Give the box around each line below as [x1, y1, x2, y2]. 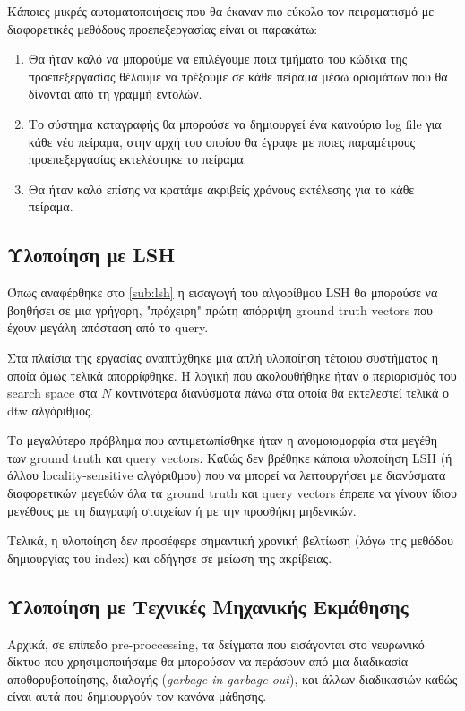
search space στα [7, 383, 98, 402]
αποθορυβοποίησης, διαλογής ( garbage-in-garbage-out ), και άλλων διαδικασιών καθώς [7, 669, 458, 688]
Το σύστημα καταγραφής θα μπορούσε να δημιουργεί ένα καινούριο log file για [28, 114, 442, 133]
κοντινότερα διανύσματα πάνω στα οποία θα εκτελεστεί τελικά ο [115, 383, 449, 402]
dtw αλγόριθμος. [7, 400, 94, 419]
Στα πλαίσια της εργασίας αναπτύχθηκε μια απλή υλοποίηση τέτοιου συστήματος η [7, 347, 439, 366]
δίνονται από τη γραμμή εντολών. [28, 84, 202, 103]
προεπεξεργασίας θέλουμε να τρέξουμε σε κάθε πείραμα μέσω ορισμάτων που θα [28, 66, 448, 85]
